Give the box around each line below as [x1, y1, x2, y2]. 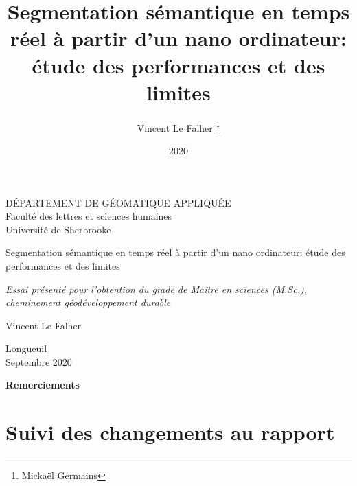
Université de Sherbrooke [5, 222, 111, 236]
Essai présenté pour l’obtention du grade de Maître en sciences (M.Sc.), [5, 281, 307, 296]
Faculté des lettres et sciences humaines [5, 209, 172, 223]
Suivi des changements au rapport [5, 418, 335, 446]
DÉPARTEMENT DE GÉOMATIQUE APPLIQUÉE [5, 195, 231, 209]
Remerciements [5, 378, 80, 392]
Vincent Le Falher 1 [137, 118, 220, 135]
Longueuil [5, 341, 47, 356]
